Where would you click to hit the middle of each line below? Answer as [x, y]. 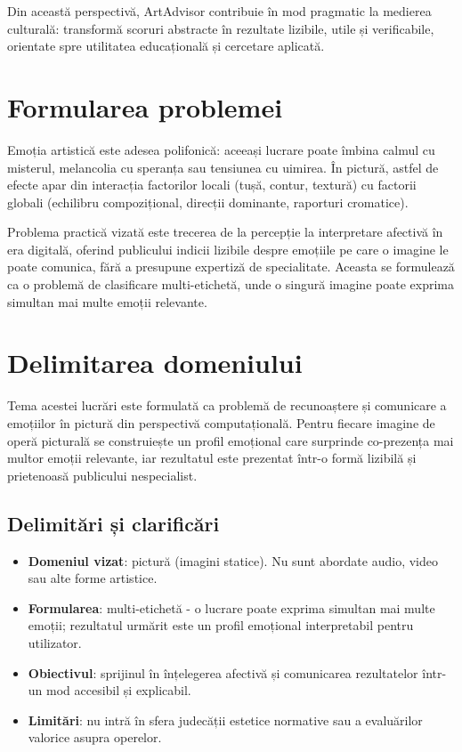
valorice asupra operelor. [95, 737]
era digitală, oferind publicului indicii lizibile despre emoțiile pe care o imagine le [228, 249]
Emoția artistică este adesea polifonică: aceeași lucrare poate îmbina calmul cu [221, 149]
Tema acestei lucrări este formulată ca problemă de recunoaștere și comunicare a [227, 405]
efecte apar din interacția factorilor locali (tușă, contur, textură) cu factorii [212, 185]
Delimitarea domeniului [155, 363]
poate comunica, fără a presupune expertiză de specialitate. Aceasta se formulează [231, 267]
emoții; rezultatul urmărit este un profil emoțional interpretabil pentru [221, 625]
